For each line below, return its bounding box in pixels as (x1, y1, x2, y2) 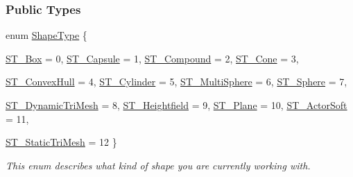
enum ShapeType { (6, 28, 87, 42)
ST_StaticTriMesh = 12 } (6, 135, 117, 149)
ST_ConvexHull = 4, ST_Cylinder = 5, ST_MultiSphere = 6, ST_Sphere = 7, (6, 74, 347, 89)
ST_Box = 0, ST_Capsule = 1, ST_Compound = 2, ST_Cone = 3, (6, 51, 299, 65)
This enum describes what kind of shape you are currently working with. (6, 158, 311, 172)
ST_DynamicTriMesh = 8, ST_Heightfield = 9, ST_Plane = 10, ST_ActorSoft (6, 98, 347, 112)
